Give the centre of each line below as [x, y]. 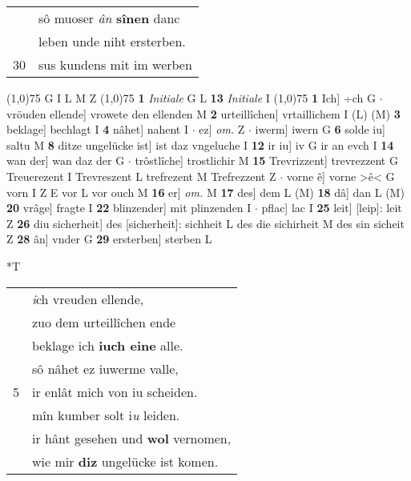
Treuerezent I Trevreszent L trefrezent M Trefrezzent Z [141, 176]
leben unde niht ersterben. [112, 41]
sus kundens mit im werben [115, 64]
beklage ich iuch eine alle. [108, 345]
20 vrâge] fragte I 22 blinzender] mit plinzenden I [129, 208]
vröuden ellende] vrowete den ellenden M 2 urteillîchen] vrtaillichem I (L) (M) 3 [203, 113]
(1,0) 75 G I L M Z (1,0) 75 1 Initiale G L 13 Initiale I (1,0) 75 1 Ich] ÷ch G [191, 98]
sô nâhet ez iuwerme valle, [105, 368]
